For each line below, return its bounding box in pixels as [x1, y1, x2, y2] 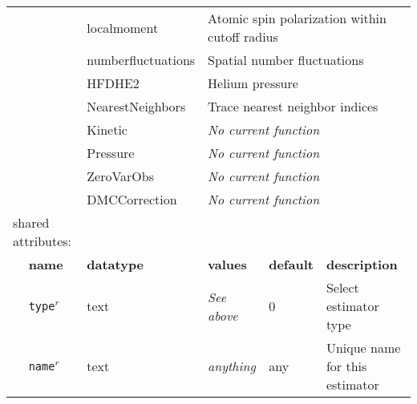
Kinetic [87, 120, 128, 139]
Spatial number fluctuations [208, 50, 364, 69]
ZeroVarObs [87, 167, 155, 185]
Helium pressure [208, 74, 298, 92]
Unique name [326, 338, 401, 357]
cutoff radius [208, 27, 278, 46]
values [208, 255, 247, 273]
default [269, 255, 314, 273]
